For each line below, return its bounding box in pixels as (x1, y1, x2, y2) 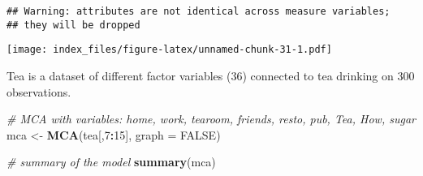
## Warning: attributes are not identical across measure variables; (6, 6, 391, 17)
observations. (6, 83, 71, 100)
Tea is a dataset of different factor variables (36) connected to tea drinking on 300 (6, 67, 415, 84)
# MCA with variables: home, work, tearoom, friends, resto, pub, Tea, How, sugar (6, 110, 416, 127)
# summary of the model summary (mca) (6, 153, 216, 170)
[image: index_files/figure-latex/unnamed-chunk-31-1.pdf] (6, 44, 332, 56)
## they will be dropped (6, 19, 140, 31)
